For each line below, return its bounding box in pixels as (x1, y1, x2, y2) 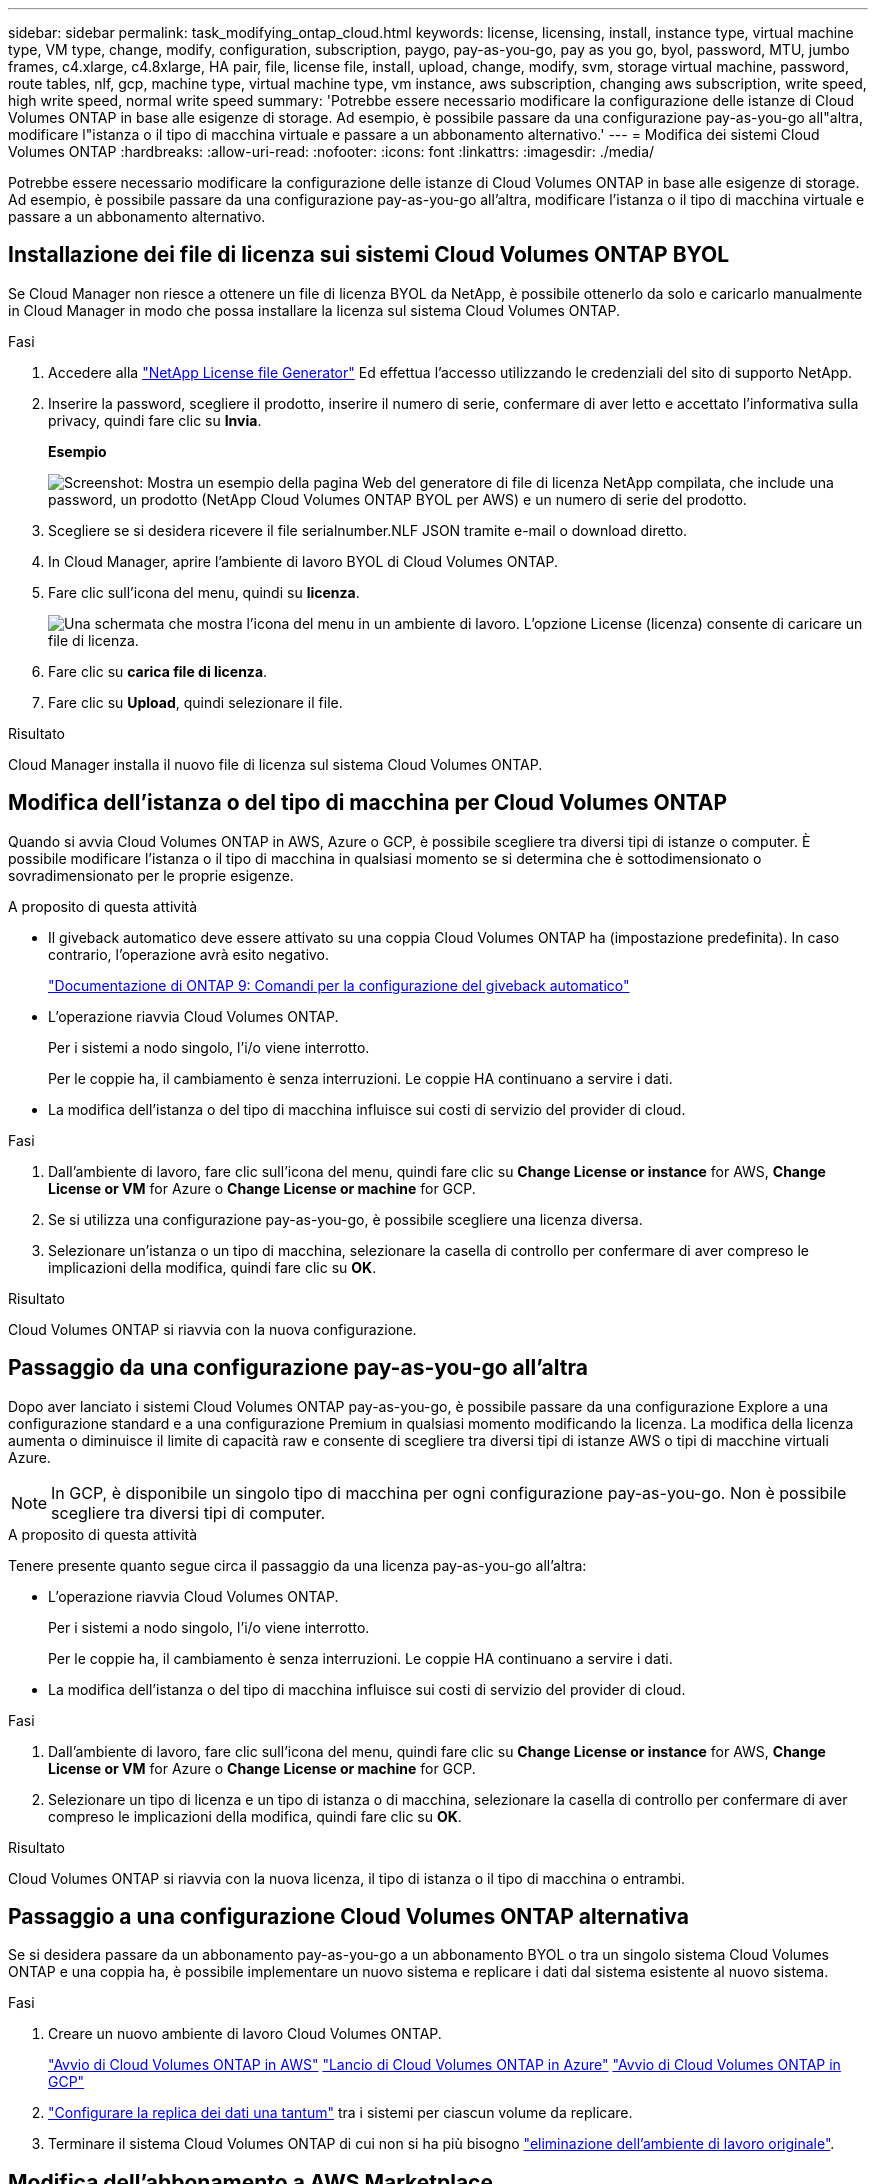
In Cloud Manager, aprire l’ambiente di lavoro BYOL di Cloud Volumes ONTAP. (48, 552, 558, 570)
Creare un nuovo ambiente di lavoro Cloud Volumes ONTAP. (48, 2025, 442, 2043)
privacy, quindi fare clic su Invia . (48, 411, 262, 429)
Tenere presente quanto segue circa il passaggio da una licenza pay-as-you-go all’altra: (8, 1556, 587, 1574)
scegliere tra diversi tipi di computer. (51, 1502, 326, 1523)
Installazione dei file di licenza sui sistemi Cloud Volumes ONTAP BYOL (8, 242, 730, 268)
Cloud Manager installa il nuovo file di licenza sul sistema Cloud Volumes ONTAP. (8, 755, 543, 773)
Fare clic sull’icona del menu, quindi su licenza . (48, 583, 360, 601)
